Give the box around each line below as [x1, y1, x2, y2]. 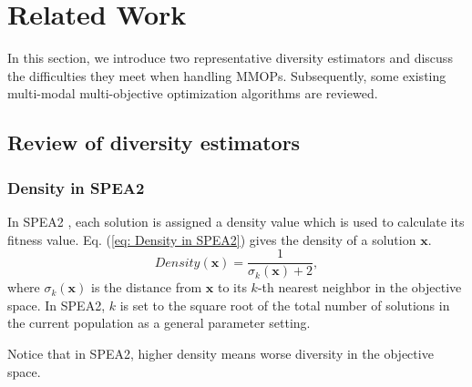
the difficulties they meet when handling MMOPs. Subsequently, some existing [7, 66, 446, 85]
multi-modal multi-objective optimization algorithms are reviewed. [7, 84, 378, 103]
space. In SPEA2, [7, 295, 106, 314]
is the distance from [91, 278, 202, 297]
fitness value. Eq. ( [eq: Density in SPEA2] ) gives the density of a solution [7, 229, 416, 249]
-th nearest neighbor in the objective [257, 278, 462, 297]
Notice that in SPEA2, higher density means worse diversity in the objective [7, 343, 434, 362]
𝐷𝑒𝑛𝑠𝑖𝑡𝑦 [154, 256, 200, 270]
